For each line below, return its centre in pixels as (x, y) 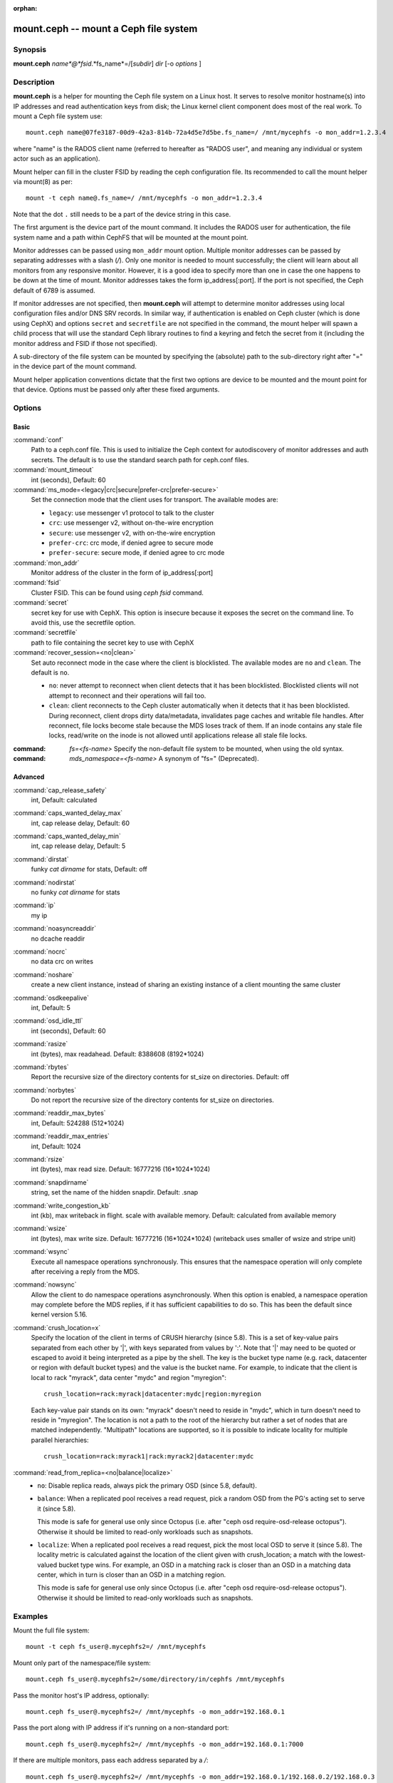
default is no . (50, 673)
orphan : (25, 8)
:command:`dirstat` (41, 859)
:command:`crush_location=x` (57, 1327)
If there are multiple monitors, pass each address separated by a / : (111, 1760)
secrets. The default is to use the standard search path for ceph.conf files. (140, 459)
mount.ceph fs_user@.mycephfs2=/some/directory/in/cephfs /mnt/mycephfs (155, 1679)
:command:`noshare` (44, 974)
